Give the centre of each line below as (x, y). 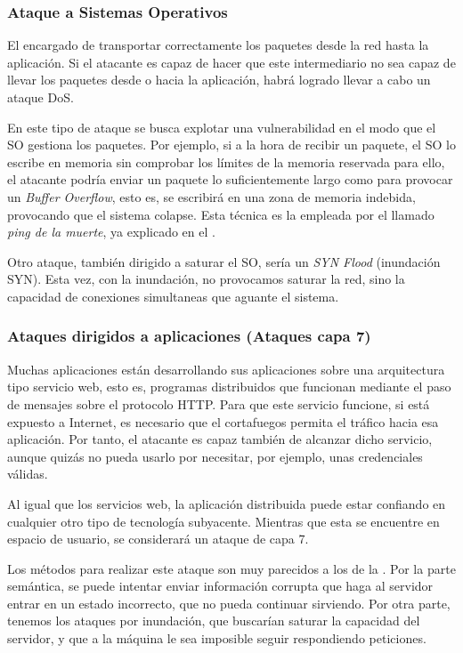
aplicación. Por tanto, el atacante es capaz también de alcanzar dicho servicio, (220, 439)
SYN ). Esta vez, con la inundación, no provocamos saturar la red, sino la (206, 279)
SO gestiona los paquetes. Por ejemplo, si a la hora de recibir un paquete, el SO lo (231, 145)
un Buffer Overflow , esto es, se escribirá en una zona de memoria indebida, (211, 196)
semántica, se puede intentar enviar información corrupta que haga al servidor (220, 586)
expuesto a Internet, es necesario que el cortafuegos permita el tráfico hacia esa (223, 421)
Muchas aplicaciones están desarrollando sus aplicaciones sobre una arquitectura (226, 369)
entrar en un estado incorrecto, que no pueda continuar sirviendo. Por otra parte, (229, 603)
